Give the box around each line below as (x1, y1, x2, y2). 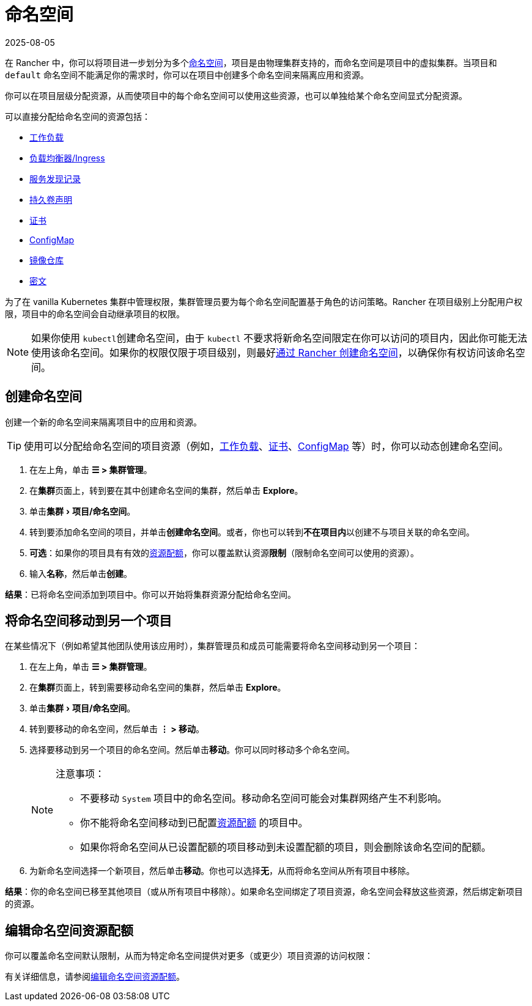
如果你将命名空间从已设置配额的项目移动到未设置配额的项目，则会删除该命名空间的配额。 (80, 841, 492, 854)
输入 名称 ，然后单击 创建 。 (29, 568, 132, 579)
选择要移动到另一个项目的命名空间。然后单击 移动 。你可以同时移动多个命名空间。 (29, 744, 355, 755)
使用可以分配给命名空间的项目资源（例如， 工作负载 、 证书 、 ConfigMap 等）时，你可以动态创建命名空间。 (24, 439, 509, 452)
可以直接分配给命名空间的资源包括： (5, 111, 150, 122)
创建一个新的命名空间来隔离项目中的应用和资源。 (5, 416, 202, 427)
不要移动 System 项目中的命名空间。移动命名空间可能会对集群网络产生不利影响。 (80, 792, 448, 805)
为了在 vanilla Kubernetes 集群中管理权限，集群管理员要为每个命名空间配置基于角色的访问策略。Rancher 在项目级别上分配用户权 (5, 296, 523, 307)
